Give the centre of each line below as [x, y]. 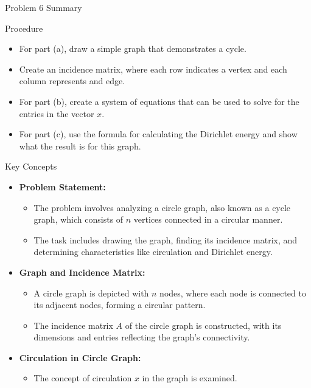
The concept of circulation [83, 378]
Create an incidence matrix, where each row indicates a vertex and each [153, 69]
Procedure [24, 28]
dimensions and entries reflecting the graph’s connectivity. [142, 337]
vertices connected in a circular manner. [208, 219]
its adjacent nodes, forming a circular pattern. [120, 305]
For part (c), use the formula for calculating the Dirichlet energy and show [158, 134]
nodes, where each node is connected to [233, 293]
